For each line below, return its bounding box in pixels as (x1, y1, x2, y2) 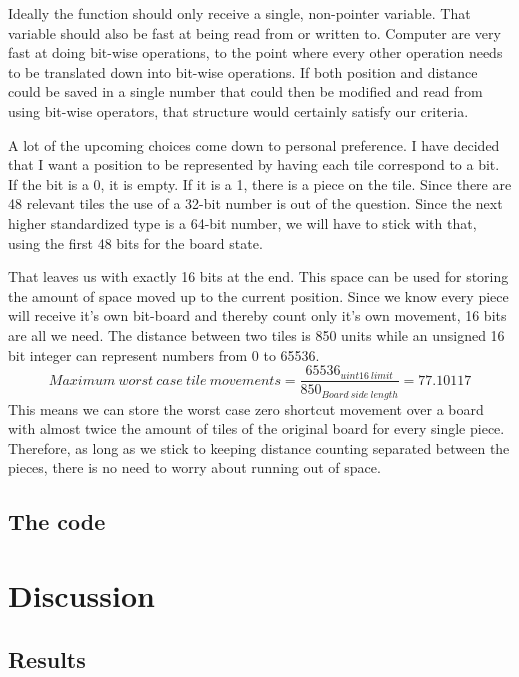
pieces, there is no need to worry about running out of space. (8, 457, 381, 478)
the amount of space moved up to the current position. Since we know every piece (8, 285, 509, 306)
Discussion (8, 574, 155, 615)
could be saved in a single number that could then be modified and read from (8, 81, 483, 102)
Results (8, 643, 86, 674)
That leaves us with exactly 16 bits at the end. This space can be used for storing (8, 266, 509, 287)
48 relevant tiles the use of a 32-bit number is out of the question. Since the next (8, 193, 503, 214)
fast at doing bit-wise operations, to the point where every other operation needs (8, 42, 503, 63)
